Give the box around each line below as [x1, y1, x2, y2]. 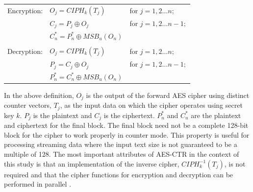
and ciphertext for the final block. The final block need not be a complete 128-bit [4, 120, 249, 130]
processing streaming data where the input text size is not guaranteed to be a [4, 139, 237, 149]
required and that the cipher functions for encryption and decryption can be [4, 169, 233, 179]
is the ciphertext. [103, 110, 155, 120]
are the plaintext [191, 110, 241, 120]
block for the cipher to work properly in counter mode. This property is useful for [4, 129, 250, 140]
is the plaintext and [33, 110, 92, 120]
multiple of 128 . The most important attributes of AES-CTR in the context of [4, 148, 239, 159]
